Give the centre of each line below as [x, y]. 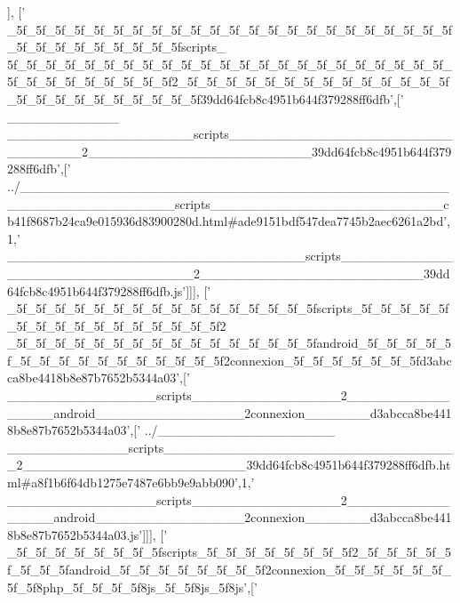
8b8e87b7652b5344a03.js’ [75, 534]
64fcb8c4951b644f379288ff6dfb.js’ [97, 290]
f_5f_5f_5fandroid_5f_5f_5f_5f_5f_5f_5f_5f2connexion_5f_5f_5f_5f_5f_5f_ [229, 569]
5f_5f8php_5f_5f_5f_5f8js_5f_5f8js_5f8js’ [127, 587]
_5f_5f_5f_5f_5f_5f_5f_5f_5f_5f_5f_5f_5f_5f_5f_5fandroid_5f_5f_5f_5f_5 [229, 343]
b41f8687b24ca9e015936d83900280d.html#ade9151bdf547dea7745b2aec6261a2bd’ [227, 221]
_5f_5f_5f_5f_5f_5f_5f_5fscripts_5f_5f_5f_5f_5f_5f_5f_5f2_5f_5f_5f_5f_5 [230, 552]
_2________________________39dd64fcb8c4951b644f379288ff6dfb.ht [229, 465]
